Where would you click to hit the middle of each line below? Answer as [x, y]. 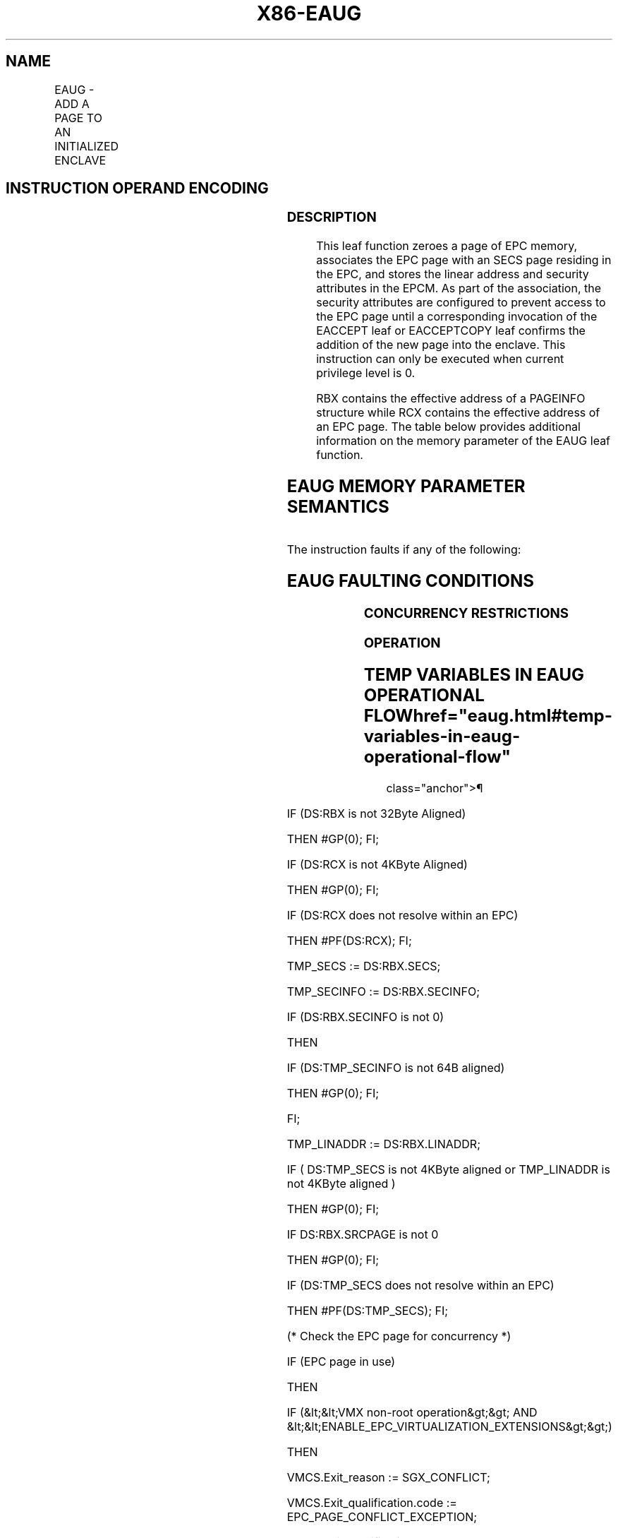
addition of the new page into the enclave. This [441, 345]
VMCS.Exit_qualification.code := [372, 1503]
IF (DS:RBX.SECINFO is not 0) [365, 1017]
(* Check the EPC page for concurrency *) [399, 1336]
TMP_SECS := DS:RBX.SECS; [364, 966]
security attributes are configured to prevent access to [461, 303]
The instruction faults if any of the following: [404, 549]
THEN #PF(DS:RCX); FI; [349, 941]
